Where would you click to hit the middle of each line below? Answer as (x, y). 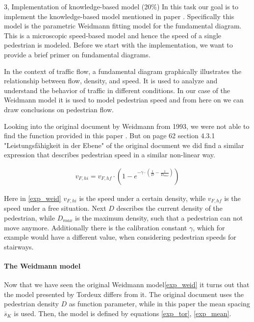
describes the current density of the (169, 208)
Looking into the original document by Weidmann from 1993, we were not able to (127, 126)
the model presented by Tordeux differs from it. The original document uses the (124, 294)
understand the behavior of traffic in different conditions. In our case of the (117, 90)
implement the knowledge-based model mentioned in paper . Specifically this (119, 16)
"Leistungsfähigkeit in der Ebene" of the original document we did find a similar (124, 145)
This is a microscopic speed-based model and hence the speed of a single (113, 35)
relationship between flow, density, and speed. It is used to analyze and (111, 81)
